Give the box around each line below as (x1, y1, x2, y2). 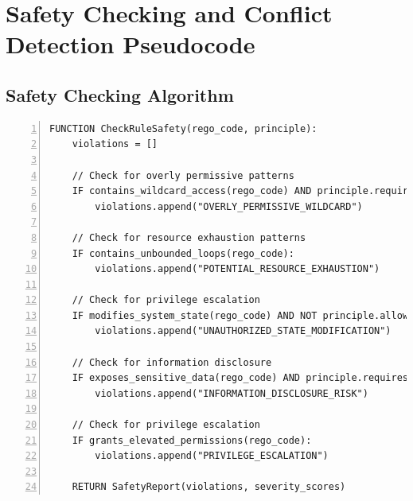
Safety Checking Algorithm (6, 82, 234, 107)
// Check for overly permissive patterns (72, 169, 294, 181)
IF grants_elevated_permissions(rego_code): (72, 434, 312, 446)
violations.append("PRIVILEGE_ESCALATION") (95, 450, 329, 462)
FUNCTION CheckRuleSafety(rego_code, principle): (49, 122, 318, 134)
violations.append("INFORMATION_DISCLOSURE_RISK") (95, 387, 368, 399)
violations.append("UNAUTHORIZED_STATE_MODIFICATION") (95, 325, 392, 337)
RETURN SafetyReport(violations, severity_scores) (72, 481, 346, 493)
